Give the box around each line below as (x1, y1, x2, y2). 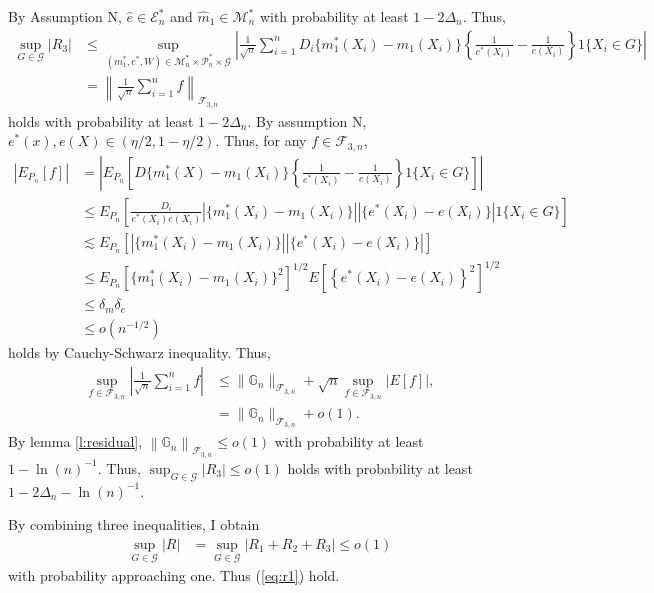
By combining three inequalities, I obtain (8, 514, 260, 535)
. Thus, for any (215, 130, 307, 151)
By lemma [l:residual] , (8, 431, 143, 452)
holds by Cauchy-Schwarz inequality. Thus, (8, 341, 271, 362)
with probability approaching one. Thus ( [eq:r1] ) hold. (8, 565, 340, 586)
